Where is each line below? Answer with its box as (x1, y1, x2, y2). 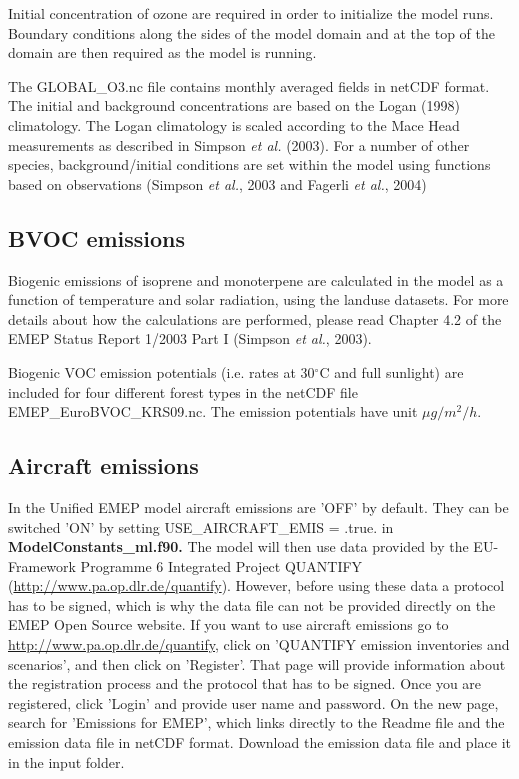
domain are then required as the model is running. (8, 42, 317, 63)
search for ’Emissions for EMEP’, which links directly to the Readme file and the (8, 712, 505, 733)
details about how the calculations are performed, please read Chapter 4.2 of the (8, 308, 502, 329)
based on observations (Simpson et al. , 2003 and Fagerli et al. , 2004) (8, 173, 427, 194)
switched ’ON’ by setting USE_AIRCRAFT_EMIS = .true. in (8, 516, 394, 537)
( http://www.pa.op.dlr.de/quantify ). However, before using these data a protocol (8, 575, 505, 596)
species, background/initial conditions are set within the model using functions (8, 154, 491, 175)
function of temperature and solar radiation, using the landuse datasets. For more (8, 289, 509, 310)
